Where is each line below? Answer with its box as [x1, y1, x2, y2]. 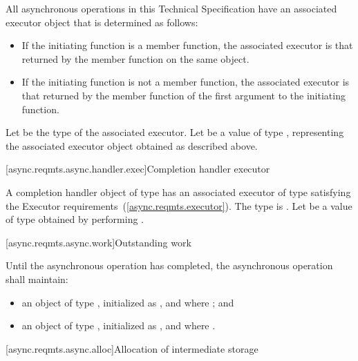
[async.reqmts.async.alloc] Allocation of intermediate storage [6, 341, 258, 355]
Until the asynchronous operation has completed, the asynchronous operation [6, 258, 333, 273]
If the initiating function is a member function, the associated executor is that [21, 38, 353, 52]
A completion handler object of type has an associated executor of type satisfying [6, 184, 351, 199]
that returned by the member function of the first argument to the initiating [21, 88, 346, 102]
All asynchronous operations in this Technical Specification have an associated [6, 1, 337, 15]
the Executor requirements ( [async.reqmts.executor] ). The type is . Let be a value [6, 198, 352, 213]
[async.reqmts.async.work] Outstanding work [6, 235, 191, 249]
